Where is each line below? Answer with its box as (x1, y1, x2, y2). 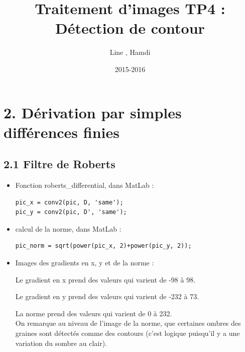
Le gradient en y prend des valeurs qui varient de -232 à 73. (15, 291, 199, 302)
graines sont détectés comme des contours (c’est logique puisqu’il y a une (15, 328, 240, 338)
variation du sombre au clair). (15, 337, 107, 348)
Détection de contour (55, 18, 205, 38)
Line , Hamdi (109, 47, 151, 57)
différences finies (4, 121, 119, 142)
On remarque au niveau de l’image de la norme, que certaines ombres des (15, 318, 241, 328)
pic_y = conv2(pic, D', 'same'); (15, 208, 127, 216)
